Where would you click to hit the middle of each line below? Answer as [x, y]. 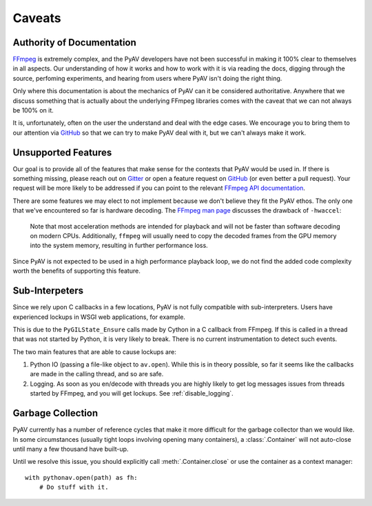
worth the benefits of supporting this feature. [76, 271]
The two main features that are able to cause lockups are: [95, 351]
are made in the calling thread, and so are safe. [97, 374]
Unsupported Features [62, 152]
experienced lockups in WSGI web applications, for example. [99, 317]
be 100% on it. [33, 110]
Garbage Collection [55, 413]
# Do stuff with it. [74, 487]
